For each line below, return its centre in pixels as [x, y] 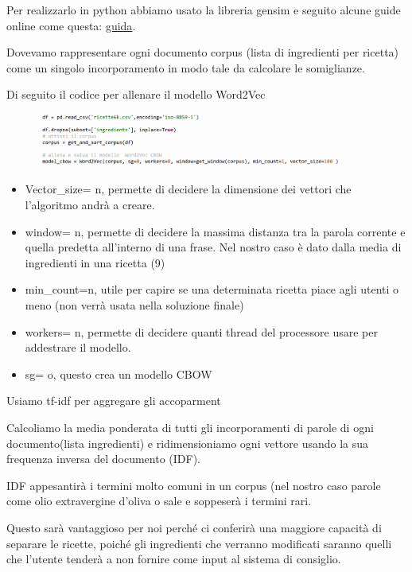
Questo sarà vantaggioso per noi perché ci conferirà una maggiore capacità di [194, 527]
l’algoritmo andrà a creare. [90, 205]
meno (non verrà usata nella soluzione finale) [134, 305]
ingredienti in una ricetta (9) [95, 262]
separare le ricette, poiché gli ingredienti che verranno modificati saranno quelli [199, 543]
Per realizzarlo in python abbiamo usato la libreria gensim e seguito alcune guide [204, 10]
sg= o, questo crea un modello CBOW [119, 374]
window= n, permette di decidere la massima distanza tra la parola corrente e [215, 231]
